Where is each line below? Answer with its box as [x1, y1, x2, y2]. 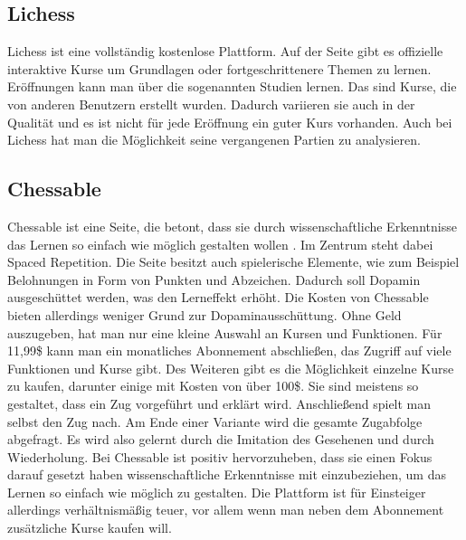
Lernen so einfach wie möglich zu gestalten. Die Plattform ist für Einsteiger [7, 482, 426, 501]
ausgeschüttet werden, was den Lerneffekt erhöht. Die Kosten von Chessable [7, 288, 429, 307]
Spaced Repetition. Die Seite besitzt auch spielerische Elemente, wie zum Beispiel [7, 252, 460, 271]
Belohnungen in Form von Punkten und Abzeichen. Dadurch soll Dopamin [7, 270, 421, 289]
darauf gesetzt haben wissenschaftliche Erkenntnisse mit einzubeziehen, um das [7, 465, 446, 484]
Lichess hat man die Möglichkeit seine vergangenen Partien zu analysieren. [7, 130, 421, 149]
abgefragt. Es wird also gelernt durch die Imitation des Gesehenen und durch [7, 430, 434, 449]
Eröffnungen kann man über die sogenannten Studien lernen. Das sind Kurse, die [7, 77, 457, 96]
